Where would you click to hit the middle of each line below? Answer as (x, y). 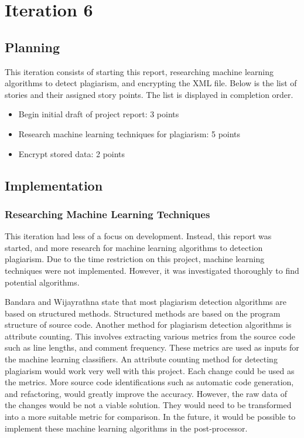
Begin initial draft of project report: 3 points (99, 114)
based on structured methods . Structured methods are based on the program (143, 313)
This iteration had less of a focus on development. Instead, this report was (138, 236)
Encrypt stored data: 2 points (72, 153)
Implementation (54, 185)
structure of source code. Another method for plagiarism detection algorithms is (148, 325)
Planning (32, 47)
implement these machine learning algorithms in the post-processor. (126, 428)
